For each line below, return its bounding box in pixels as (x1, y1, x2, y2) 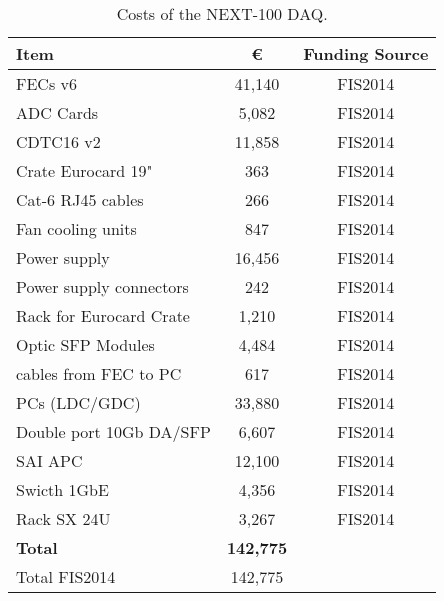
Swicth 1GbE (16, 478, 109, 501)
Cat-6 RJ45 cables (16, 188, 144, 211)
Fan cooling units (16, 217, 137, 240)
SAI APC (16, 449, 83, 472)
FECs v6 (16, 72, 77, 95)
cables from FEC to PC (16, 362, 182, 385)
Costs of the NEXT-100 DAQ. (116, 2, 328, 25)
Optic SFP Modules (16, 333, 155, 356)
